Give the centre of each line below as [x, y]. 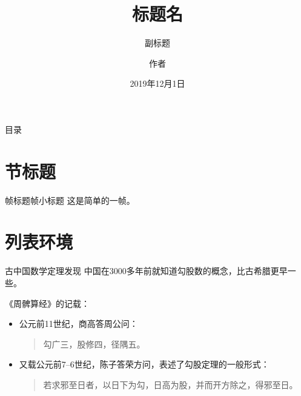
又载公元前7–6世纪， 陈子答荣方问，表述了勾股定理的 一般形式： [144, 364]
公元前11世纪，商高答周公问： [78, 324]
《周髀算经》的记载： [47, 303]
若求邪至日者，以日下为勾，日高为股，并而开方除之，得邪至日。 [170, 384]
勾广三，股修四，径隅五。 [94, 344]
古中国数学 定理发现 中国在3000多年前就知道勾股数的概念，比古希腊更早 [146, 271]
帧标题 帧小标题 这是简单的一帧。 [70, 200]
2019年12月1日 [157, 83]
